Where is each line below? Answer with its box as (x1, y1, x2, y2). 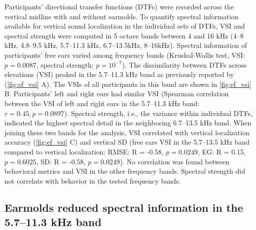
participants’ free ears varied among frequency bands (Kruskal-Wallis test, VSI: (4, 49, 245, 60)
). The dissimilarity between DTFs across (122, 59, 247, 70)
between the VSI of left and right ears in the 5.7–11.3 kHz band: (4, 98, 200, 108)
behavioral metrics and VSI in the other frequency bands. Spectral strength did (4, 166, 246, 176)
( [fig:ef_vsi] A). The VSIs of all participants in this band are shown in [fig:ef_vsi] (4, 78, 252, 89)
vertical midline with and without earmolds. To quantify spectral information (4, 11, 239, 21)
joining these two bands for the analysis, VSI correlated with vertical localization (4, 127, 250, 137)
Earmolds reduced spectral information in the (4, 199, 243, 215)
